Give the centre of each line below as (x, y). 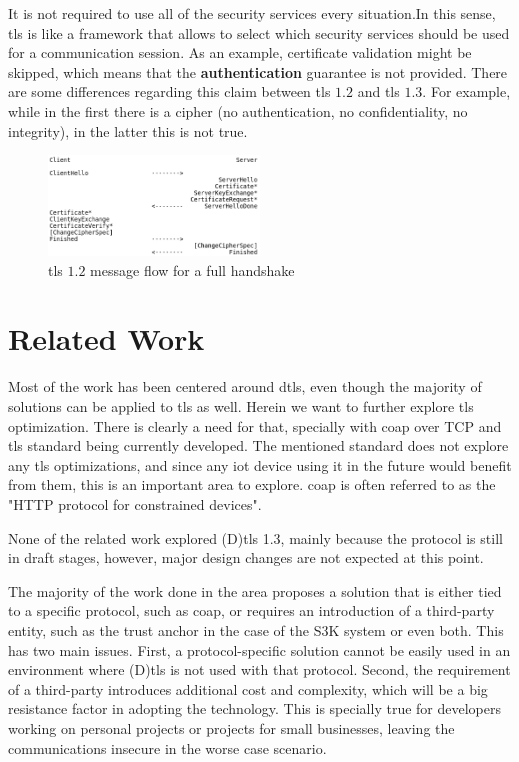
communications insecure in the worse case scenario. (167, 747)
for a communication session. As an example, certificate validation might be (240, 52)
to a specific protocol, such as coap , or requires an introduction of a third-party (251, 610)
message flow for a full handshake (192, 269)
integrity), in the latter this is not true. (128, 130)
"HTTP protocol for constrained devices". (135, 503)
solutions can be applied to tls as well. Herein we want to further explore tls (241, 406)
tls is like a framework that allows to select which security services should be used (259, 32)
